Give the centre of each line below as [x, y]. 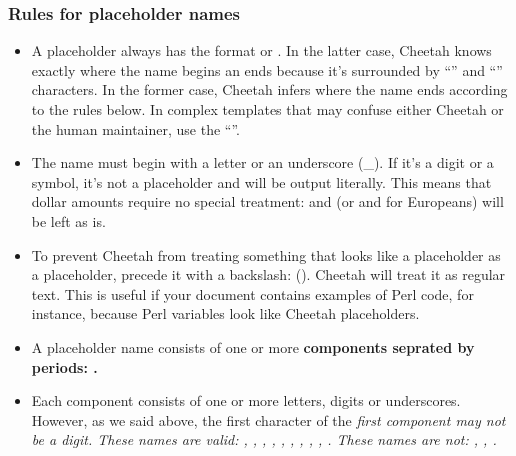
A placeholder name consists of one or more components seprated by [253, 346]
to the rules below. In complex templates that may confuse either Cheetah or [267, 109]
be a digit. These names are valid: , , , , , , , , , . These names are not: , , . [264, 439]
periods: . [64, 366]
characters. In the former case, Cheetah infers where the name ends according [269, 89]
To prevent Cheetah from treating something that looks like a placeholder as [266, 254]
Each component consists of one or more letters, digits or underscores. [246, 400]
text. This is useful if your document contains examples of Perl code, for [252, 293]
